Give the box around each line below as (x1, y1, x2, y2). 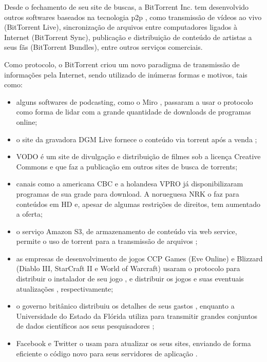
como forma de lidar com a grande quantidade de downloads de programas (16, 106, 251, 117)
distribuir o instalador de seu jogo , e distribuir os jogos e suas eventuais (16, 273, 244, 284)
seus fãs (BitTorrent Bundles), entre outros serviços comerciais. (4, 42, 203, 52)
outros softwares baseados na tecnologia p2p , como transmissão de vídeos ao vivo (4, 11, 262, 22)
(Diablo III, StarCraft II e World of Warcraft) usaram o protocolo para (16, 263, 240, 274)
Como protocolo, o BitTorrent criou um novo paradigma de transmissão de (4, 59, 240, 69)
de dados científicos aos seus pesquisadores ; (16, 320, 155, 331)
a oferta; (16, 208, 43, 219)
